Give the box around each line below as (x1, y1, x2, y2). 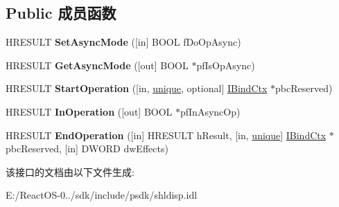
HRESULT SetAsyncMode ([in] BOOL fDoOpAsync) (6, 35, 241, 49)
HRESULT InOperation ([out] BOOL (6, 104, 173, 118)
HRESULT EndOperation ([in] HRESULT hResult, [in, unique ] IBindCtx (6, 127, 327, 142)
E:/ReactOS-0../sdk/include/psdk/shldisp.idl (6, 188, 198, 202)
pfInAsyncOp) (180, 104, 241, 118)
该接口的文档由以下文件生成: (6, 164, 134, 179)
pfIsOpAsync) (196, 57, 255, 72)
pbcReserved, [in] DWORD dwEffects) (6, 141, 168, 156)
